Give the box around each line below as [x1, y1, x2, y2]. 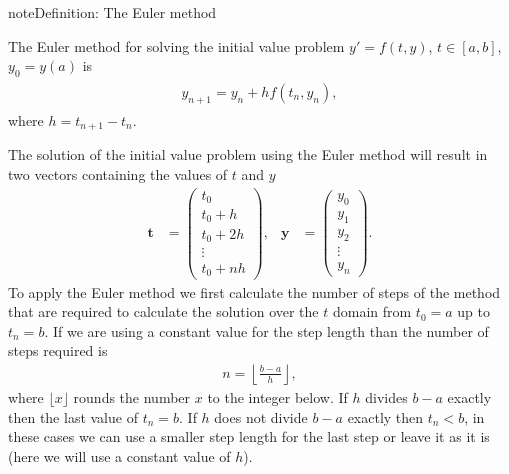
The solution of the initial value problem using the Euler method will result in [8, 144, 488, 165]
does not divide [214, 406, 308, 427]
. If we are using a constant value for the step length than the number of [44, 320, 489, 341]
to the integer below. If [207, 386, 348, 407]
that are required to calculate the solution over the [8, 301, 319, 322]
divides [365, 386, 408, 407]
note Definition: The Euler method [8, 2, 217, 22]
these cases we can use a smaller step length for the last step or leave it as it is [8, 426, 490, 447]
